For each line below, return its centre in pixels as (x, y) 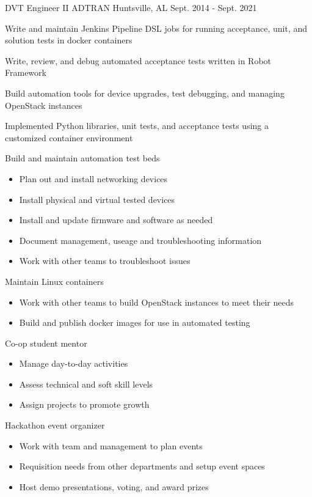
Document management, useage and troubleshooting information (140, 240)
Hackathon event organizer (55, 425)
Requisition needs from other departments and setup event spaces (142, 466)
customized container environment (69, 137)
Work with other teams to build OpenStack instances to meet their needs (156, 302)
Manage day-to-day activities (74, 363)
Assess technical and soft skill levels (86, 384)
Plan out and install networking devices (93, 178)
